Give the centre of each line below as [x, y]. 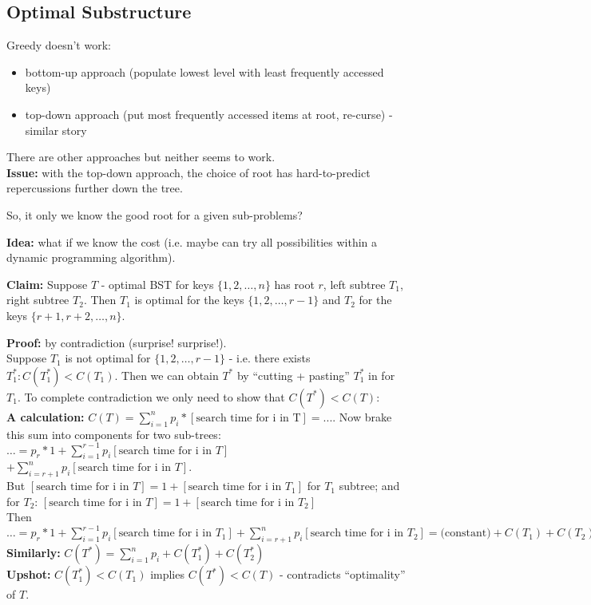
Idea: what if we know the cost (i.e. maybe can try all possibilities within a [192, 241]
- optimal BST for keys [157, 284]
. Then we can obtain [167, 375]
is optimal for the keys [189, 300]
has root [294, 284]
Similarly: [34, 553]
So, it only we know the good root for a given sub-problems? [155, 214]
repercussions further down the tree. [95, 188]
